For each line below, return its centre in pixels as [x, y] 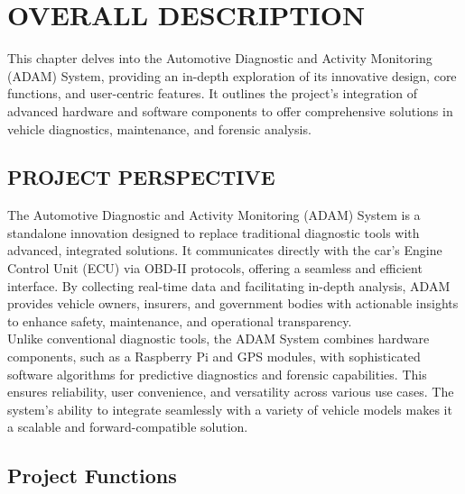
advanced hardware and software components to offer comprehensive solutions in [230, 110]
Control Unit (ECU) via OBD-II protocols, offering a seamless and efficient [215, 268]
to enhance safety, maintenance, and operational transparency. [180, 320]
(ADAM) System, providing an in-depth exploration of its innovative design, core [232, 75]
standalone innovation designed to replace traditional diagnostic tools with [214, 232]
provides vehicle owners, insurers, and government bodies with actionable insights [233, 303]
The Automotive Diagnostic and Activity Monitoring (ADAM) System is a [214, 215]
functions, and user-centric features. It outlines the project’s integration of [213, 93]
